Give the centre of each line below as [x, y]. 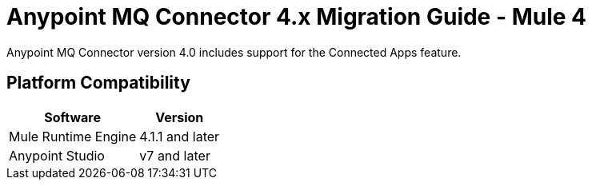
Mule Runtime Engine [73, 136]
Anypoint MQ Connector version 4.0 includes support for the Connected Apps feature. [234, 52]
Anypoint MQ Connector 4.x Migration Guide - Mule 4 [297, 17]
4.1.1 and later [180, 136]
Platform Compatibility [98, 83]
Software [73, 117]
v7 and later [175, 155]
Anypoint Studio [57, 155]
